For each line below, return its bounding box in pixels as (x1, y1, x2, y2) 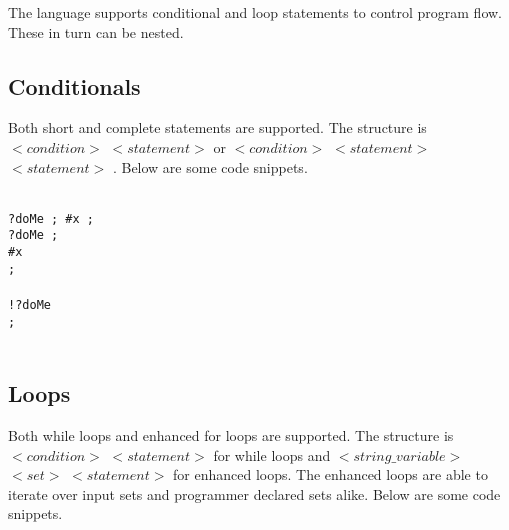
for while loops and (213, 444, 331, 465)
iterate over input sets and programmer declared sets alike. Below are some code (8, 483, 501, 504)
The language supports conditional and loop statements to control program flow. (8, 2, 502, 22)
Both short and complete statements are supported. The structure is (8, 117, 427, 138)
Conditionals (8, 70, 141, 101)
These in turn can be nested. (8, 21, 184, 42)
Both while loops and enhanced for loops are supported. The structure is (8, 425, 454, 446)
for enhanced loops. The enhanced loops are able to (173, 464, 488, 485)
